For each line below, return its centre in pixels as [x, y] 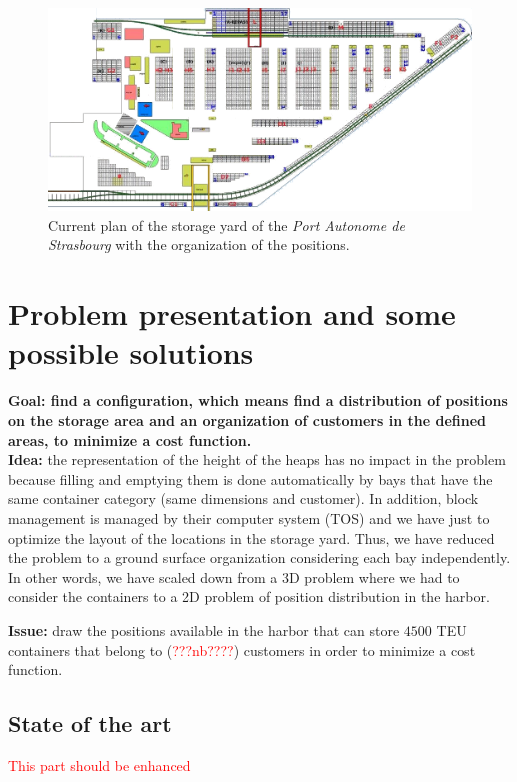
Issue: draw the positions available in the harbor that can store [204, 629]
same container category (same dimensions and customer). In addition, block [243, 498]
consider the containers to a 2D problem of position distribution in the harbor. [249, 596]
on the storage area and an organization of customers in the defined [247, 419]
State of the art [90, 723]
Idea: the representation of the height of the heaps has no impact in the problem [257, 459]
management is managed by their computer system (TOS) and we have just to [249, 517]
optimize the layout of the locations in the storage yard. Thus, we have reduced [251, 537]
